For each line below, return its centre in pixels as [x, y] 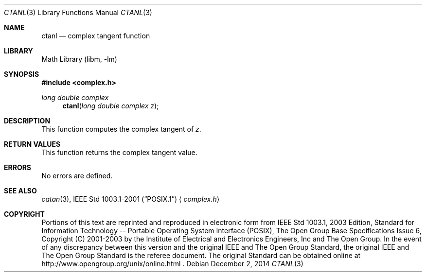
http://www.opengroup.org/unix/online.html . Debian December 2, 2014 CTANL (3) [172, 264]
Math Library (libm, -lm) [79, 59]
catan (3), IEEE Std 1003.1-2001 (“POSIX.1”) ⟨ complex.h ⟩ [131, 199]
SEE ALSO [20, 191]
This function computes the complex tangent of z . [121, 129]
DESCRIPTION [27, 121]
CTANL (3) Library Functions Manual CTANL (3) [78, 12]
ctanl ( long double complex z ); [111, 106]
